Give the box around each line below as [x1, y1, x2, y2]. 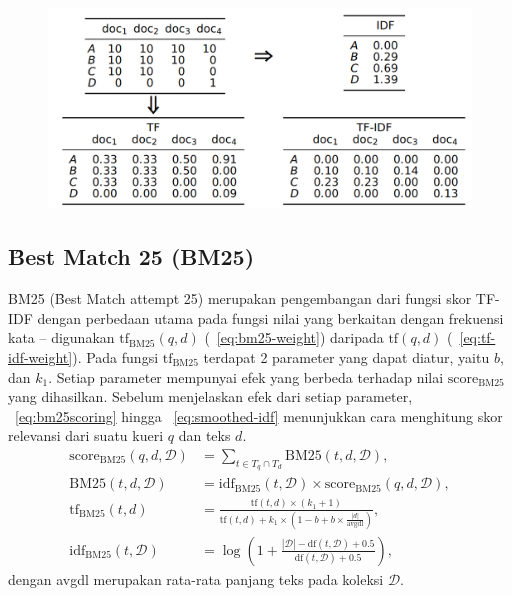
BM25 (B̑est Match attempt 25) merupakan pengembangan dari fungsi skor [8, 288, 472, 309]
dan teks [178, 425, 231, 446]
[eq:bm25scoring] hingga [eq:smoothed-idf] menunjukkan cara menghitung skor [15, 405, 503, 426]
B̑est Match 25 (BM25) [8, 241, 255, 272]
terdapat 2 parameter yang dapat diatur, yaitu [203, 346, 490, 367]
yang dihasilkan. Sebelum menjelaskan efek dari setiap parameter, [8, 386, 413, 407]
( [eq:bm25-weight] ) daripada [204, 327, 384, 348]
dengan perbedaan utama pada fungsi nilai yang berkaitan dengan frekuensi [37, 307, 504, 328]
